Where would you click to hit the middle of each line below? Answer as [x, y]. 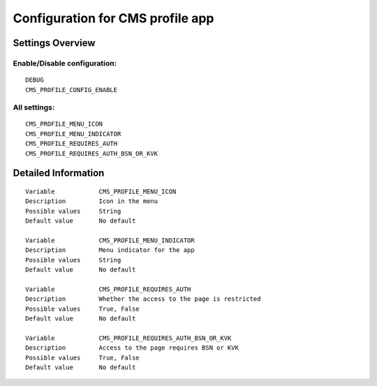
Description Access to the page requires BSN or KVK [132, 348]
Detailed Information [59, 173]
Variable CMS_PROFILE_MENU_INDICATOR [110, 240]
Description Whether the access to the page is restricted [143, 299]
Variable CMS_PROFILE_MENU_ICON [101, 192]
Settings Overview [54, 43]
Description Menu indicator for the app [110, 250]
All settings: [34, 107]
